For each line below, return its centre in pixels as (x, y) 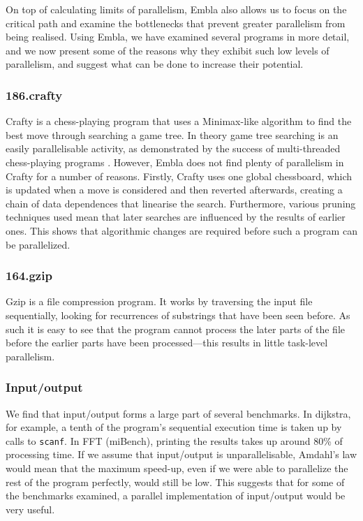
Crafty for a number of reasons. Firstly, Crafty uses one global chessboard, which (179, 176)
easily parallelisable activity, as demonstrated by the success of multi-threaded (173, 148)
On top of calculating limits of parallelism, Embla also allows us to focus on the (176, 9)
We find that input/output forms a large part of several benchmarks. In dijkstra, (178, 413)
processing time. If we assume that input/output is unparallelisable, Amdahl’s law (181, 454)
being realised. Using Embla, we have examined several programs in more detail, (178, 37)
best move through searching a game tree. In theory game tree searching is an (172, 134)
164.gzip (29, 276)
